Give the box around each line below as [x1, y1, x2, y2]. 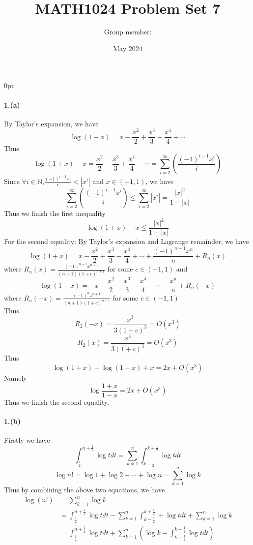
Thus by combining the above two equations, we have [4, 484, 165, 495]
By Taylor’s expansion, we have [4, 118, 99, 128]
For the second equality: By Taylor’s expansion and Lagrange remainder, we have [4, 236, 249, 246]
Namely [4, 373, 27, 383]
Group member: [104, 27, 152, 37]
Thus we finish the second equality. [4, 396, 110, 407]
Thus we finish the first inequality [4, 208, 106, 218]
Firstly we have [4, 435, 50, 445]
